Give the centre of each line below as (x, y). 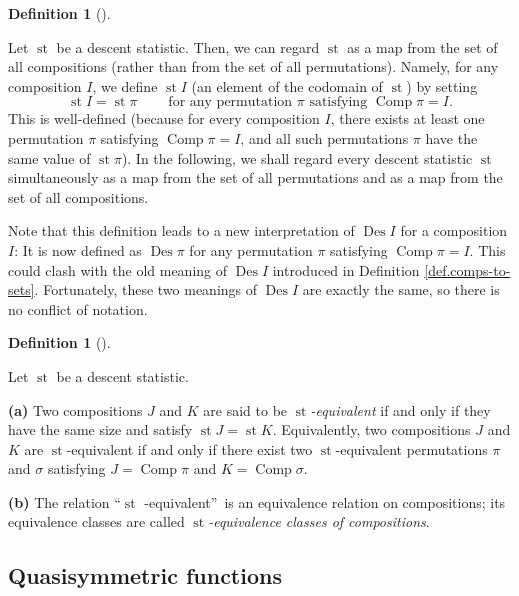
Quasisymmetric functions (145, 575)
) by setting (442, 85)
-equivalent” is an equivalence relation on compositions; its (325, 501)
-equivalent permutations (411, 448)
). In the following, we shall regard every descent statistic (297, 157)
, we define (125, 85)
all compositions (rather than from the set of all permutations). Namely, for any (253, 66)
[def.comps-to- (467, 269)
